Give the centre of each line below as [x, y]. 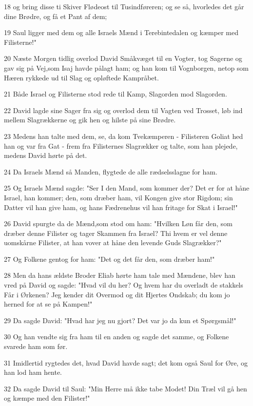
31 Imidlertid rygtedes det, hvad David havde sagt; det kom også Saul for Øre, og [126, 362]
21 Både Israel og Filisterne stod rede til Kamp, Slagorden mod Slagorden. [116, 94]
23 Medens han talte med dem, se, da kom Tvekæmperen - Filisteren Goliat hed [124, 136]
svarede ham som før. [36, 346]
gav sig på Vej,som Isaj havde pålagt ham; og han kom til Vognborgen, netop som [126, 68]
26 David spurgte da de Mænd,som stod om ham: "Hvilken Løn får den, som [118, 223]
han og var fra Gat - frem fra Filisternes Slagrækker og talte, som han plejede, [121, 145]
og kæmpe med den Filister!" [47, 398]
